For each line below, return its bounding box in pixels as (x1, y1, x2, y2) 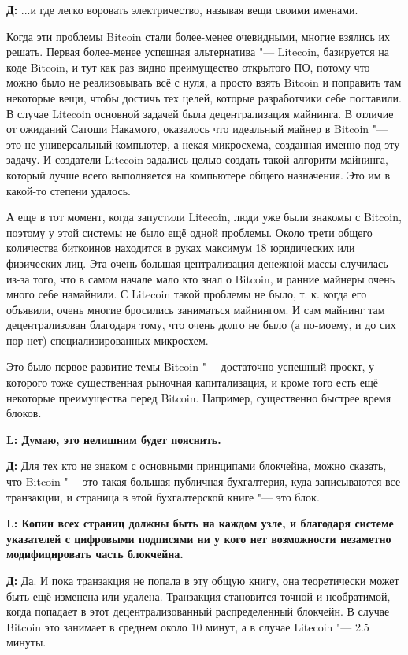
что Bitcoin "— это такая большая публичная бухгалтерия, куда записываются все (6, 473, 401, 490)
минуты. (6, 634, 46, 650)
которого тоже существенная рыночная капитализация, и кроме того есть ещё (6, 374, 378, 390)
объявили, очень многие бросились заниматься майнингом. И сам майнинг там (6, 301, 385, 317)
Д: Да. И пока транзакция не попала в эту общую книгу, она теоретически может (6, 572, 399, 588)
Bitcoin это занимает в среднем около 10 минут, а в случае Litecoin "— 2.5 (6, 618, 369, 635)
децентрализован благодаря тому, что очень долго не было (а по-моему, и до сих (6, 316, 396, 333)
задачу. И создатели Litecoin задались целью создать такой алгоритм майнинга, (6, 151, 388, 168)
